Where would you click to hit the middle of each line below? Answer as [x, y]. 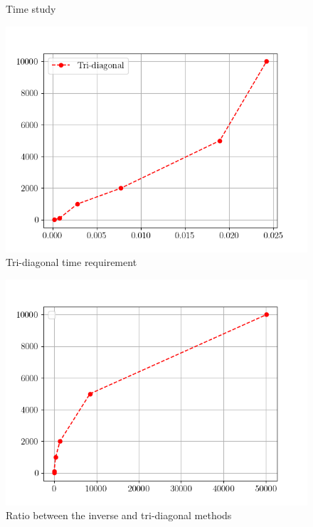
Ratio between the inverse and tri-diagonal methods [119, 515]
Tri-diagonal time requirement [71, 262]
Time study [31, 9]
